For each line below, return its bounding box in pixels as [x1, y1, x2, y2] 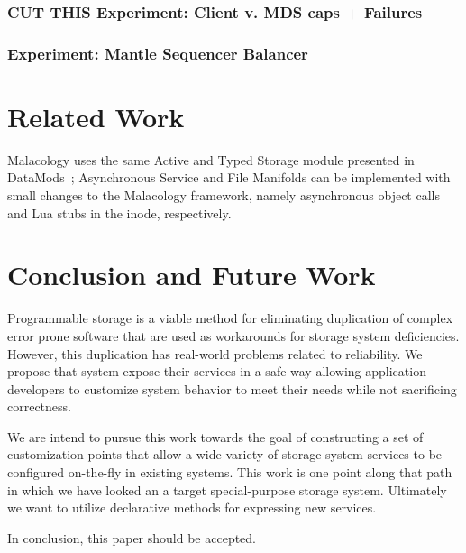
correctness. [7, 397, 71, 416]
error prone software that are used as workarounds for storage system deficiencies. [7, 326, 460, 345]
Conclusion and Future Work [7, 256, 376, 293]
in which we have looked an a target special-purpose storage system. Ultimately [7, 480, 447, 499]
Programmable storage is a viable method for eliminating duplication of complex [7, 309, 453, 327]
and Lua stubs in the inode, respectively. [7, 203, 232, 222]
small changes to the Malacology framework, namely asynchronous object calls [7, 186, 440, 204]
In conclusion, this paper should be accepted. [7, 528, 257, 547]
